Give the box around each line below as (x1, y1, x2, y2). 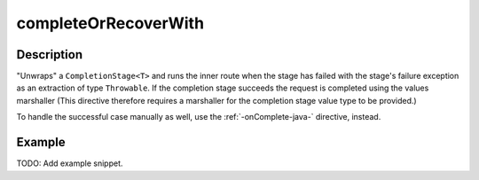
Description (16, 47, 83, 62)
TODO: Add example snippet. (16, 158, 123, 168)
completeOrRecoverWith (16, 13, 204, 33)
